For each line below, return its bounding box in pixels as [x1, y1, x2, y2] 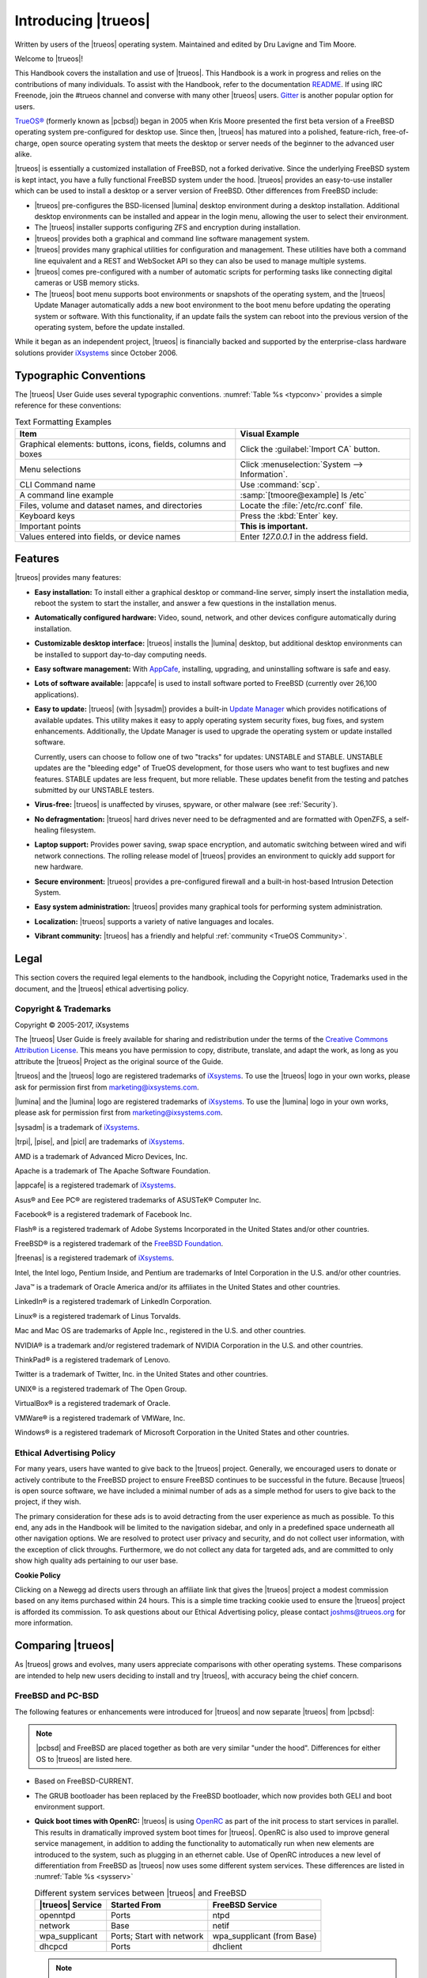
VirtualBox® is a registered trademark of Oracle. [14, 1399, 171, 1408]
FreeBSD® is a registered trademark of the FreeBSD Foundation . [14, 1238, 224, 1248]
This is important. [240, 521, 308, 532]
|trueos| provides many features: [14, 573, 122, 582]
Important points [19, 521, 81, 532]
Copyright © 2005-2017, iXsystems [14, 1020, 130, 1029]
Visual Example [240, 428, 300, 439]
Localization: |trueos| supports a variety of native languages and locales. [34, 916, 274, 926]
